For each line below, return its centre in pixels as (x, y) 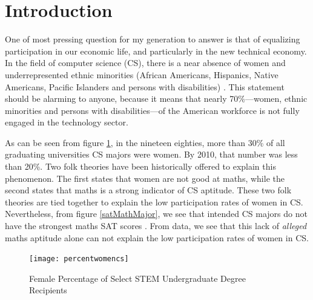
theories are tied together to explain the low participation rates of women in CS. (154, 202)
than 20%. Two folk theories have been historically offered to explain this (140, 166)
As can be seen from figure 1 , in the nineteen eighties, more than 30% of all (145, 142)
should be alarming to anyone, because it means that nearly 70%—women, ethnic (156, 98)
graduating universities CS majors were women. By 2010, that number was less (151, 154)
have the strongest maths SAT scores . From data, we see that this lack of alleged (156, 226)
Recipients (48, 290)
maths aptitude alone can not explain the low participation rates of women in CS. (157, 237)
